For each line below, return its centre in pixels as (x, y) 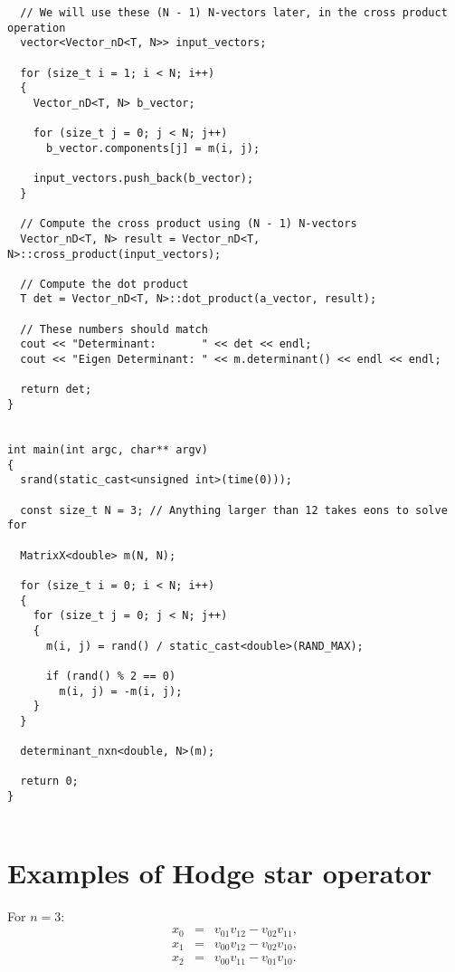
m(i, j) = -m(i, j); (121, 691)
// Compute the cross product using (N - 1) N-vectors (189, 224)
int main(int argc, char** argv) (108, 450)
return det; (56, 390)
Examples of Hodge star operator (220, 872)
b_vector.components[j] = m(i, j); (153, 148)
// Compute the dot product (104, 284)
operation (37, 28)
